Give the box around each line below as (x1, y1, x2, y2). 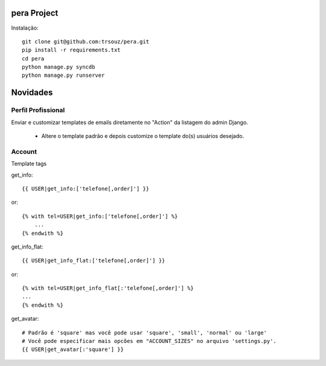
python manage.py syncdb (22, 64, 95, 71)
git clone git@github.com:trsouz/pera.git (22, 38, 150, 45)
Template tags (11, 160, 47, 168)
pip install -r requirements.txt (22, 47, 121, 54)
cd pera (22, 55, 45, 62)
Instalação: (11, 24, 39, 31)
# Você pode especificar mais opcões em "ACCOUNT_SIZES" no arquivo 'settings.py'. (22, 338, 277, 345)
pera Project (11, 8, 59, 18)
